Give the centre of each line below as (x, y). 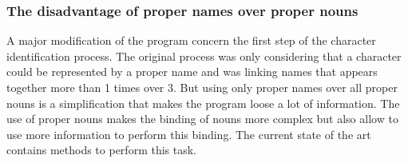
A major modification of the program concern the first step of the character (191, 40)
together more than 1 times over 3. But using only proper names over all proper (202, 87)
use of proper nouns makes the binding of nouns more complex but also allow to (202, 119)
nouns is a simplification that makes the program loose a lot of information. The (203, 103)
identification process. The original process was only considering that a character (204, 56)
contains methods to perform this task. (101, 150)
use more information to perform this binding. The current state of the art (189, 134)
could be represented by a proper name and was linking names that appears (192, 72)
